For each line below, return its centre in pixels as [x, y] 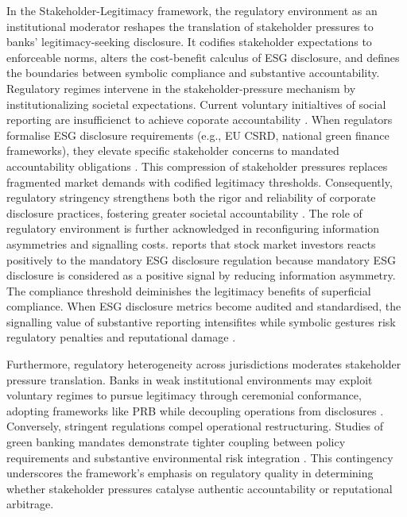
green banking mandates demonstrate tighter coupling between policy [176, 442]
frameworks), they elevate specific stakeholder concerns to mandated [173, 150]
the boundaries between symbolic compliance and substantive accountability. [193, 73]
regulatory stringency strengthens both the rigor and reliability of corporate [191, 197]
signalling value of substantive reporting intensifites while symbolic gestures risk [201, 321]
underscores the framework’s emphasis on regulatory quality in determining [190, 473]
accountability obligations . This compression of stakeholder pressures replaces [197, 166]
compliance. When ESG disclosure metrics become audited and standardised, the [204, 306]
